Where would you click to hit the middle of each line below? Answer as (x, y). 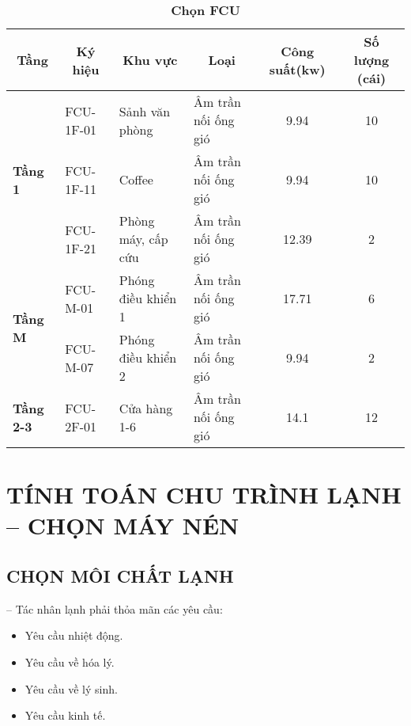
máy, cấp (143, 239)
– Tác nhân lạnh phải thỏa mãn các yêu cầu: (115, 608)
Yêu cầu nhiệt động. (74, 635)
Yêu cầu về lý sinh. (71, 688)
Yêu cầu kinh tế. (65, 715)
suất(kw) (297, 69)
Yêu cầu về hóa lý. (70, 661)
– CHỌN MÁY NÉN (123, 525)
